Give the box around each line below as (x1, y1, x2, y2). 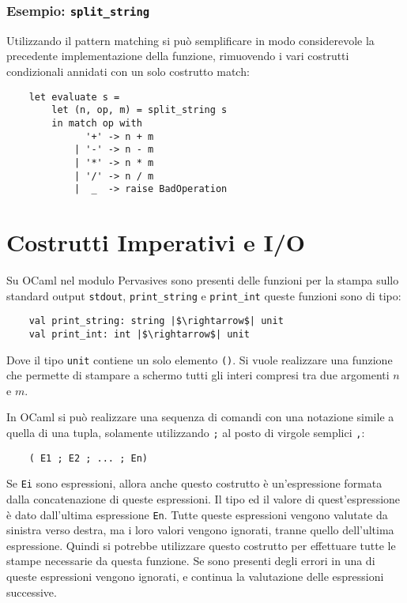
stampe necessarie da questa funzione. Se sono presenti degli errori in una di (6, 552, 375, 569)
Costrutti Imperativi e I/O (6, 226, 306, 258)
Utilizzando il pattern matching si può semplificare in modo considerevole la (6, 32, 375, 48)
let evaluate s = (28, 91, 120, 103)
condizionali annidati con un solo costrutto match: (6, 62, 250, 79)
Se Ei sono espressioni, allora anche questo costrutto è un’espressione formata (6, 475, 383, 492)
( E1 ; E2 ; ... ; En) (28, 452, 148, 464)
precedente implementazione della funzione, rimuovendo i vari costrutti (6, 47, 349, 64)
